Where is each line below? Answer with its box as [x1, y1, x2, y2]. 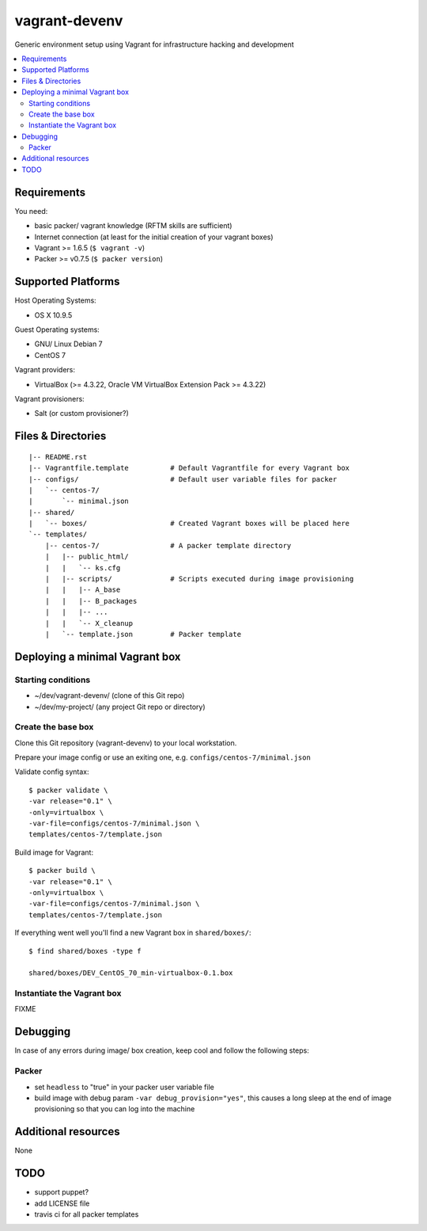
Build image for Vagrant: [14, 848, 94, 857]
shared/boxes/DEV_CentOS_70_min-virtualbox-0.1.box [28, 969, 233, 978]
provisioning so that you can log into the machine [34, 1104, 195, 1114]
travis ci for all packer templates [34, 1209, 139, 1219]
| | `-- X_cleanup [44, 619, 134, 627]
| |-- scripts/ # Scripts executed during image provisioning [44, 574, 354, 584]
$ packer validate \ [28, 785, 108, 795]
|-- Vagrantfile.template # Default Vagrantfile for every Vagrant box [28, 463, 350, 473]
